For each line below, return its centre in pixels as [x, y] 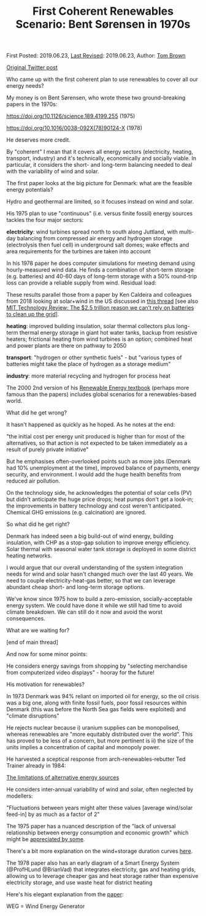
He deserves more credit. [38, 140]
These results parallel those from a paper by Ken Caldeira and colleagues [99, 295]
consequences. [26, 619]
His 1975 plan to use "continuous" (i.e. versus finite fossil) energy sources [100, 213]
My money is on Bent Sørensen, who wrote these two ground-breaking [96, 98]
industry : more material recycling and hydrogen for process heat [88, 376]
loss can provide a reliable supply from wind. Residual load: [81, 283]
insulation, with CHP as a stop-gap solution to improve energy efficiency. [98, 543]
